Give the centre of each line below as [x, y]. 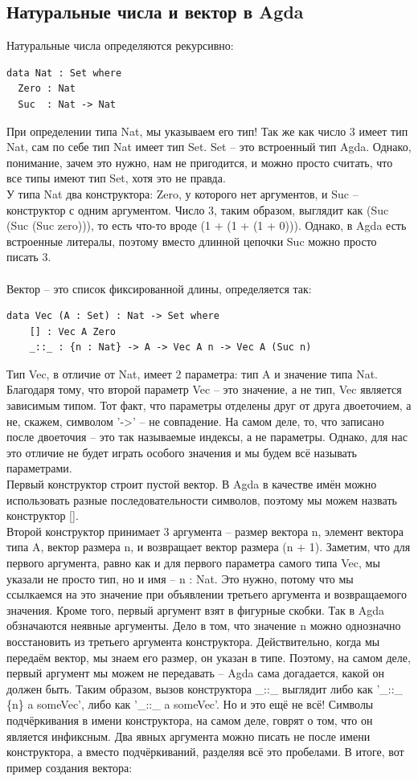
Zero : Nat [47, 89]
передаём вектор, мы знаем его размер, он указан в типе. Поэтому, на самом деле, [209, 657]
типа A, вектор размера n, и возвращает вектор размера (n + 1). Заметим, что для [209, 547]
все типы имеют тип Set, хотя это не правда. [116, 178]
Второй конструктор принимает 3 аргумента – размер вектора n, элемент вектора [205, 531]
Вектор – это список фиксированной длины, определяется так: [159, 288]
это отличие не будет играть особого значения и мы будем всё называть [182, 452]
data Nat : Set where [64, 73]
